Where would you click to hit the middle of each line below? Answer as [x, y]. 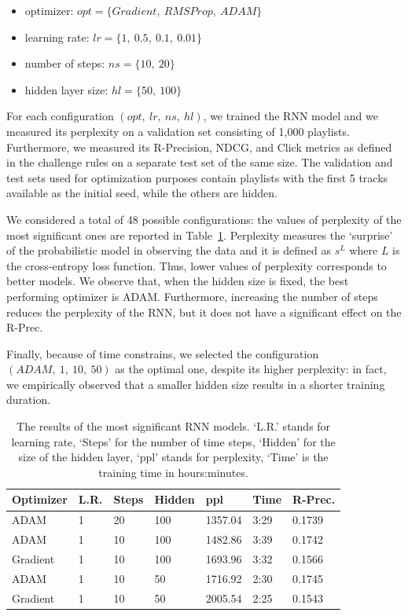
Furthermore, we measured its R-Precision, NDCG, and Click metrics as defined [199, 147]
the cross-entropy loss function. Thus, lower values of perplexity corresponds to [197, 265]
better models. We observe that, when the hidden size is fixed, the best [178, 281]
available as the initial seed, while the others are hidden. [142, 193]
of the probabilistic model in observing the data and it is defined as [169, 250]
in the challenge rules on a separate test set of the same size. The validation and [200, 162]
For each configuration [60, 116]
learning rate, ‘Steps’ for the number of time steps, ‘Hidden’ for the [173, 441]
